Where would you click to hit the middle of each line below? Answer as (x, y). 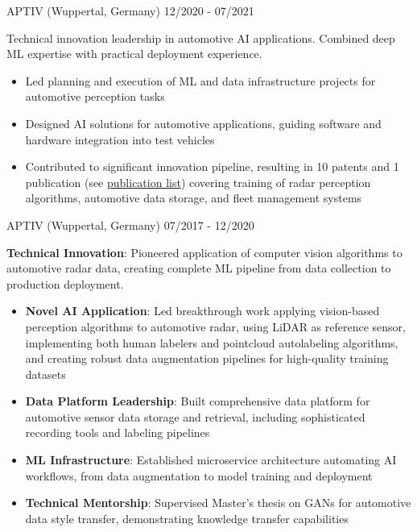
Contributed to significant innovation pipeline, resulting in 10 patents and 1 (212, 166)
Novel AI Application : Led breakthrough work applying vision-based (202, 311)
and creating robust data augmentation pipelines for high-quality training (207, 358)
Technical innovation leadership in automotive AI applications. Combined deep (201, 37)
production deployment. (65, 283)
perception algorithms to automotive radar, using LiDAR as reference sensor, (215, 326)
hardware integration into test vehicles (120, 139)
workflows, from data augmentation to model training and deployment (199, 475)
